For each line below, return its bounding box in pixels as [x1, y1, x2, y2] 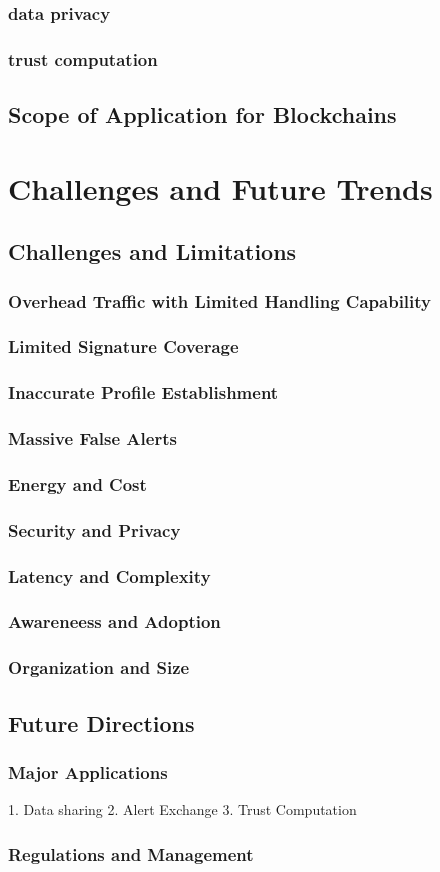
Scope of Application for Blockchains [8, 99, 397, 130]
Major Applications [8, 759, 168, 784]
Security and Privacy [8, 517, 181, 542]
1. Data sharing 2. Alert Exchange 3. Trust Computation [8, 799, 357, 820]
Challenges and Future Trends [8, 167, 433, 208]
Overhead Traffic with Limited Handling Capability [8, 288, 432, 313]
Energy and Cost [8, 471, 147, 496]
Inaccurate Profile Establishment [8, 380, 279, 405]
